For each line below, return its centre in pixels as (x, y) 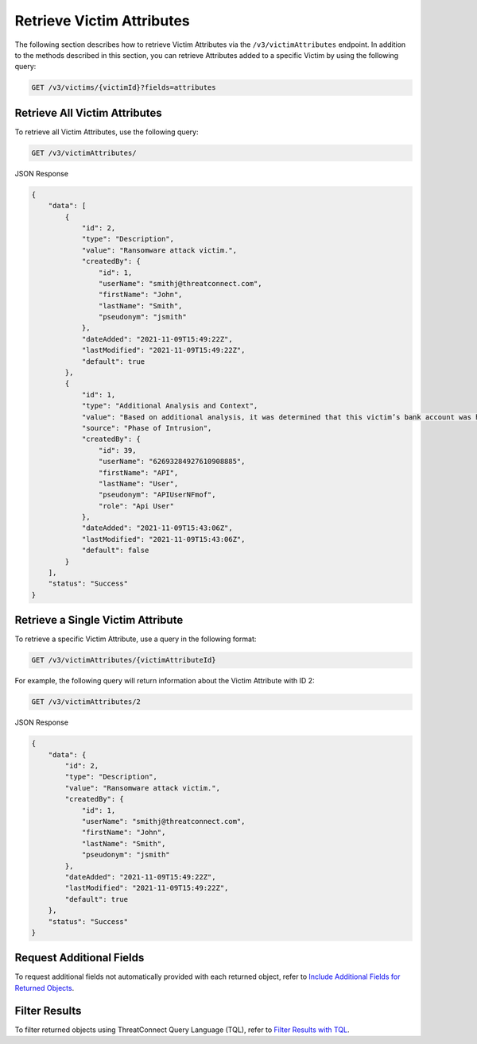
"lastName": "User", (138, 483)
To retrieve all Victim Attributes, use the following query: (107, 132)
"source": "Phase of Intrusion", (147, 428)
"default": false (115, 551)
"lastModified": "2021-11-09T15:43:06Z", (163, 539)
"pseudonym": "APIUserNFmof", (157, 495)
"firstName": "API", (138, 472)
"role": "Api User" (136, 506)
